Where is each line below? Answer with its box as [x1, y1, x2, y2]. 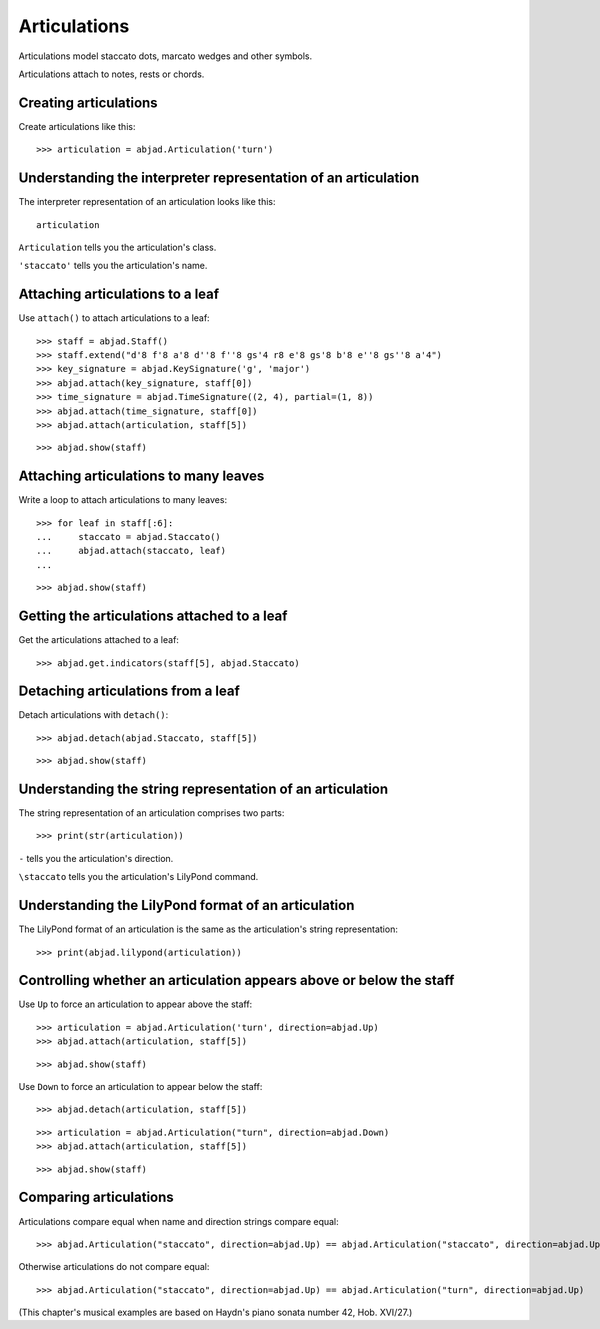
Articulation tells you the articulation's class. [18, 241, 217, 253]
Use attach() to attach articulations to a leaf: [18, 312, 210, 324]
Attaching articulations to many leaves [18, 468, 265, 485]
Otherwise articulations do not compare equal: [18, 1261, 210, 1273]
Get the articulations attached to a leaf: [18, 634, 180, 646]
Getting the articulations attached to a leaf [18, 608, 288, 625]
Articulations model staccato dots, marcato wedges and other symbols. [18, 50, 313, 62]
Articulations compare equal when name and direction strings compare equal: [18, 1215, 339, 1227]
